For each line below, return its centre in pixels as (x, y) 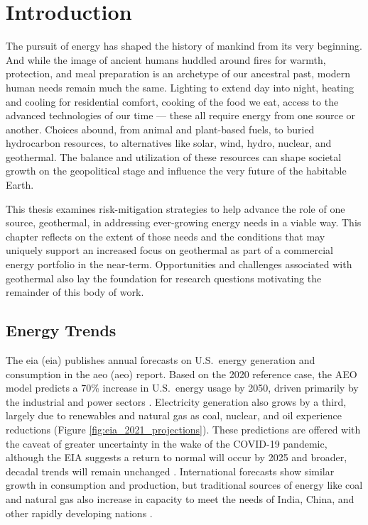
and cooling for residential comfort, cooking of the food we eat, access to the (172, 101)
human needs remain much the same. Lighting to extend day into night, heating (180, 87)
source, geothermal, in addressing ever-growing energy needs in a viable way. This (184, 222)
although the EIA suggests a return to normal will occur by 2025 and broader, (177, 457)
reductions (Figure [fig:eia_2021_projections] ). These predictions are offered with (183, 429)
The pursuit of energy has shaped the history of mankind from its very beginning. (184, 46)
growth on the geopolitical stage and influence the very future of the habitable (176, 171)
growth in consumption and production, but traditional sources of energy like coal (184, 485)
